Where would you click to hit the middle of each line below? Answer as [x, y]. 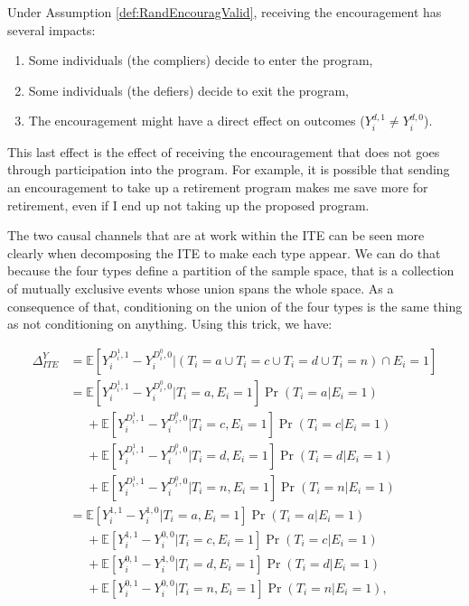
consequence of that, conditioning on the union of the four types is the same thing [235, 306]
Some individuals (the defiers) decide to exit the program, [188, 90]
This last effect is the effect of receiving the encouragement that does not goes [224, 151]
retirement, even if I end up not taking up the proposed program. [188, 205]
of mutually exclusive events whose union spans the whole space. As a [201, 288]
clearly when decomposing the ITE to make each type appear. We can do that [224, 252]
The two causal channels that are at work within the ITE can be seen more [216, 235]
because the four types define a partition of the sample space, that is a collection [231, 270]
